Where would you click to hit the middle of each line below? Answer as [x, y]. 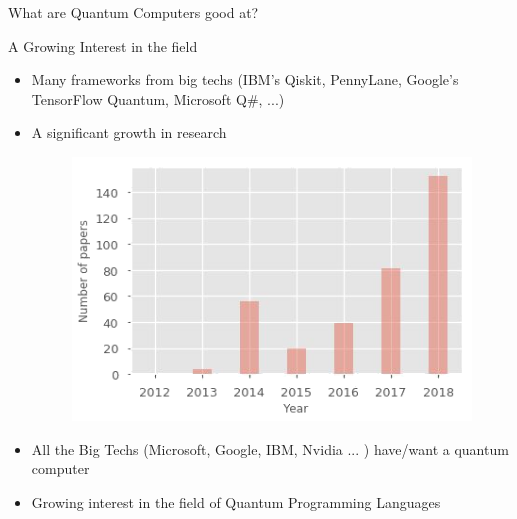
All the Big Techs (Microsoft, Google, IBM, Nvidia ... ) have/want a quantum [270, 448]
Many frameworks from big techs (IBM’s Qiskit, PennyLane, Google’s [245, 79]
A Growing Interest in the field [103, 45]
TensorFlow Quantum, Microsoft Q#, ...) [158, 98]
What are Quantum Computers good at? [133, 12]
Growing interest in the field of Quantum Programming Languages [236, 502]
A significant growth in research [129, 132]
